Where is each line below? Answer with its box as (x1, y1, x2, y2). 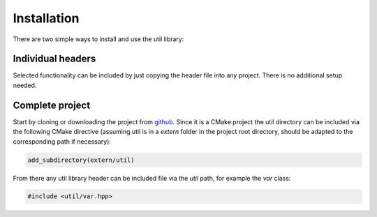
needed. (13, 81, 37, 89)
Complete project (13, 99, 91, 111)
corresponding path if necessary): (13, 137, 112, 146)
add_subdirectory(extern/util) (27, 156, 135, 164)
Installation (13, 10, 80, 26)
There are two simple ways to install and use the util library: (13, 35, 184, 43)
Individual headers (13, 53, 96, 65)
